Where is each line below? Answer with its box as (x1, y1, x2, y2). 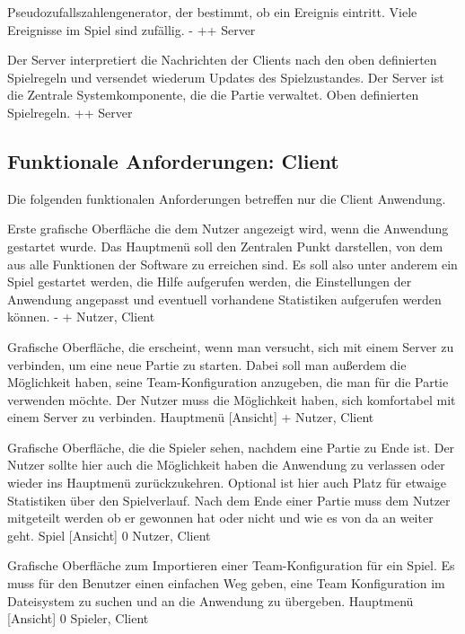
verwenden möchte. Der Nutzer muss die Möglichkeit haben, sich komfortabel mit (7, 390, 456, 409)
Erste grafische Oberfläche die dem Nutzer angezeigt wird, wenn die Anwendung (7, 219, 449, 238)
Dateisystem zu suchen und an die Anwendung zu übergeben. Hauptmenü (7, 591, 414, 610)
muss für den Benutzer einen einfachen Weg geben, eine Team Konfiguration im (7, 574, 445, 593)
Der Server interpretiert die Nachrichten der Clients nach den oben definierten (7, 50, 437, 69)
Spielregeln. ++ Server (7, 102, 133, 121)
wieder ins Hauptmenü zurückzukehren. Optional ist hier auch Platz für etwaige (7, 473, 447, 492)
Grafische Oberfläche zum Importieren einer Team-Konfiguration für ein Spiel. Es (7, 556, 455, 575)
